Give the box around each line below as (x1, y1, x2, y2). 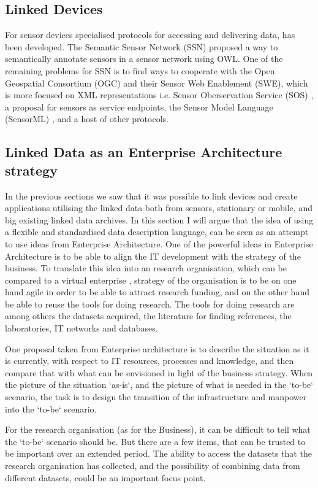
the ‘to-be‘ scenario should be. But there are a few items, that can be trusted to (5, 435, 306, 447)
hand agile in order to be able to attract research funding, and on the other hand (5, 285, 309, 298)
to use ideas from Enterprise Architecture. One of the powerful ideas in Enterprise (5, 237, 313, 250)
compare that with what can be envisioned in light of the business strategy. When (5, 366, 313, 379)
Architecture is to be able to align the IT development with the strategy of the (5, 249, 301, 262)
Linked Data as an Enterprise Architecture (5, 142, 282, 161)
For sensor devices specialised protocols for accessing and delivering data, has (5, 28, 295, 41)
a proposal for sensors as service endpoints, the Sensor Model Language (5, 100, 273, 113)
